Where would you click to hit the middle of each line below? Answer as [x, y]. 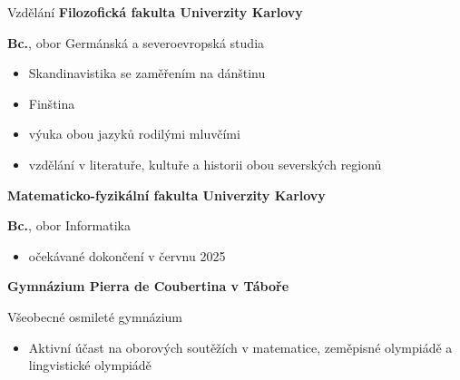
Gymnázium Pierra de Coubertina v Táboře [148, 286]
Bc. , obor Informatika [69, 225]
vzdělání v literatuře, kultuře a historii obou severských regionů [205, 164]
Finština [52, 103]
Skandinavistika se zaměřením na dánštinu [147, 73]
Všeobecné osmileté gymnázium [95, 316]
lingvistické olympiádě [90, 365]
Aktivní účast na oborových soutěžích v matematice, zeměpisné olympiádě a [240, 347]
